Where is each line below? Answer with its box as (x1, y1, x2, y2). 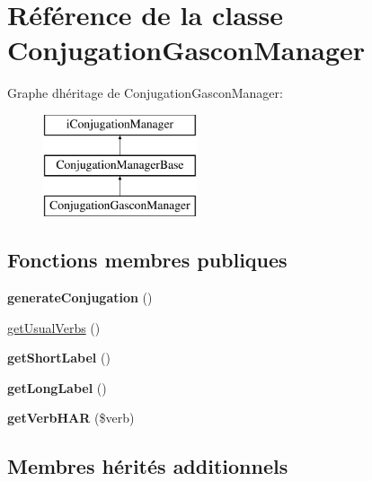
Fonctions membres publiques (7, 246, 288, 274)
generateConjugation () (7, 288, 153, 307)
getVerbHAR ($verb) (7, 408, 135, 427)
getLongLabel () (7, 378, 107, 397)
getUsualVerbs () (7, 318, 101, 337)
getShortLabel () (7, 348, 111, 367)
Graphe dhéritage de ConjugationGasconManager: (7, 83, 283, 102)
